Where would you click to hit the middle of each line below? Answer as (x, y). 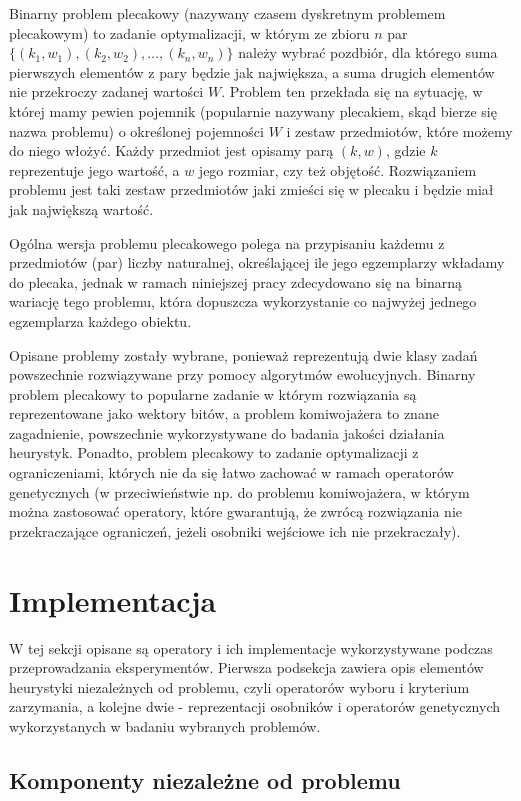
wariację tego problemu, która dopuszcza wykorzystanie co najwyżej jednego (243, 301)
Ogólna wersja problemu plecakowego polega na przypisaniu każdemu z (227, 242)
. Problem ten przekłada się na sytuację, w (352, 91)
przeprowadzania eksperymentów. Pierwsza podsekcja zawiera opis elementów (246, 667)
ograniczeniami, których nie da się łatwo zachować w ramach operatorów (231, 472)
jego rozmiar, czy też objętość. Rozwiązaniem (337, 169)
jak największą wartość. (81, 208)
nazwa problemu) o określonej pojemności (136, 130)
